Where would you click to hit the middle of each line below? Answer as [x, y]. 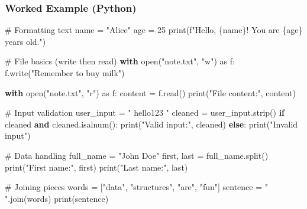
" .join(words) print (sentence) [57, 198]
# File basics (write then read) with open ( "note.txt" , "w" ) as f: [120, 61]
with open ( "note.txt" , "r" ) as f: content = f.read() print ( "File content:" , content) [150, 92]
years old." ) [25, 41]
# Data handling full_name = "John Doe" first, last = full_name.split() [137, 155]
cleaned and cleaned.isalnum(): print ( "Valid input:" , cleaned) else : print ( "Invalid [151, 124]
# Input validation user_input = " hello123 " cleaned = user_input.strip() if [145, 112]
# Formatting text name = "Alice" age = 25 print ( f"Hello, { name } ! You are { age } [154, 30]
